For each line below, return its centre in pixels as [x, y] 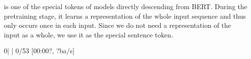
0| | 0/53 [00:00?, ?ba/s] [39, 51]
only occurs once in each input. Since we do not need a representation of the [117, 25]
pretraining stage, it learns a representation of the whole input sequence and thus [125, 16]
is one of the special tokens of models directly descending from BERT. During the [125, 6]
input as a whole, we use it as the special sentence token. [89, 34]
